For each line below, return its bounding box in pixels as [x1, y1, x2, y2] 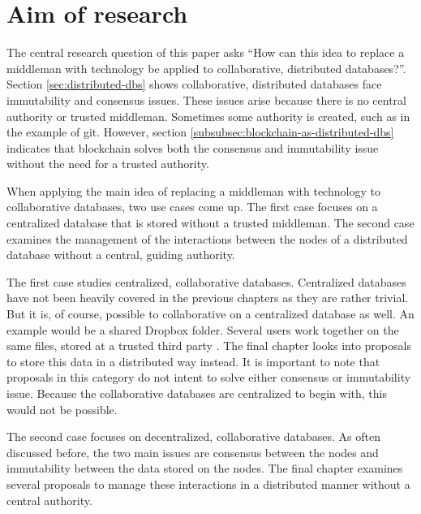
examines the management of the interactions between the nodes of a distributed [6, 230, 408, 247]
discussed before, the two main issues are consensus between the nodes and [6, 443, 379, 460]
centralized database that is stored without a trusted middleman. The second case [6, 214, 415, 231]
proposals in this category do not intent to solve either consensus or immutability [6, 369, 411, 386]
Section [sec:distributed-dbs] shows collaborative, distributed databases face [6, 76, 382, 93]
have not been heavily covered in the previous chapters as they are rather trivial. [6, 289, 409, 306]
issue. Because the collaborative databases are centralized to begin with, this [6, 385, 387, 401]
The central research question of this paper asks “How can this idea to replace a [6, 44, 405, 61]
